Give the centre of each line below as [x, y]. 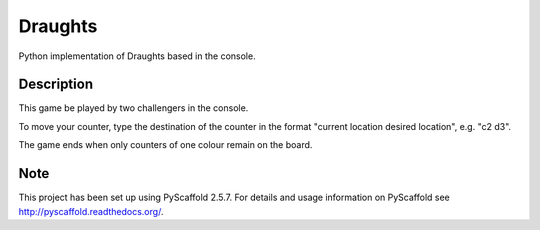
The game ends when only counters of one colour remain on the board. [165, 145]
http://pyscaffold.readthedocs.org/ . [91, 211]
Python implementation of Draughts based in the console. [137, 56]
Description [56, 84]
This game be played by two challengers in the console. [133, 108]
